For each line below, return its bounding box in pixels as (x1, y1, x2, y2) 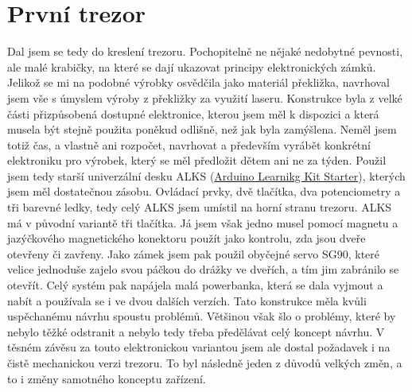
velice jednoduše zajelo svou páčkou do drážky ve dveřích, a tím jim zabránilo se (7, 261, 399, 278)
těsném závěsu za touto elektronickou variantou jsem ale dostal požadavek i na (7, 339, 391, 355)
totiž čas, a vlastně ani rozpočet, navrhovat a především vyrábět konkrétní (7, 136, 371, 153)
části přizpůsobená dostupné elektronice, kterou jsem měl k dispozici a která (7, 105, 379, 122)
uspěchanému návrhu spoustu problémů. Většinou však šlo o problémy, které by (7, 308, 396, 324)
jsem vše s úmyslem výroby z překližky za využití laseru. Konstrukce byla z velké (7, 89, 402, 106)
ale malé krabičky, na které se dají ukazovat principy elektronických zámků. (7, 58, 376, 75)
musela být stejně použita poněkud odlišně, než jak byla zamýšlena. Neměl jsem (7, 121, 397, 138)
